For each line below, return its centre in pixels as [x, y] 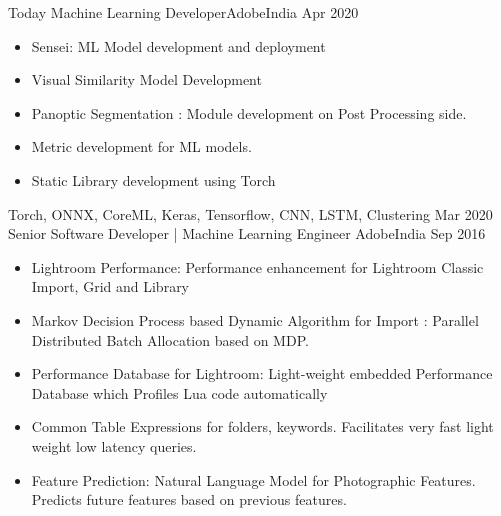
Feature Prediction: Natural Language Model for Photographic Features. [253, 479]
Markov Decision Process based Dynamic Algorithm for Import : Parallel [255, 319]
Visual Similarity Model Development [146, 79]
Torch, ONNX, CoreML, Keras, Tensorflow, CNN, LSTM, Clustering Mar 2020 [250, 213]
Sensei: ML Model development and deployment [178, 45]
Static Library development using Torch [153, 179]
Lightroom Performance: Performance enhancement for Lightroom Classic [257, 266]
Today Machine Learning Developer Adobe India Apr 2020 [183, 12]
